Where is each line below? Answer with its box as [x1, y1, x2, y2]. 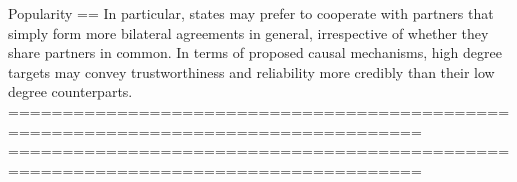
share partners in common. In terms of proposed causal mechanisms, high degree [8, 42, 502, 63]
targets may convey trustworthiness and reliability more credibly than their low [8, 61, 495, 82]
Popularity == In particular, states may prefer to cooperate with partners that [8, 3, 494, 23]
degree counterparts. [8, 81, 133, 102]
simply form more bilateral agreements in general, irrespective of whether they [8, 22, 489, 43]
